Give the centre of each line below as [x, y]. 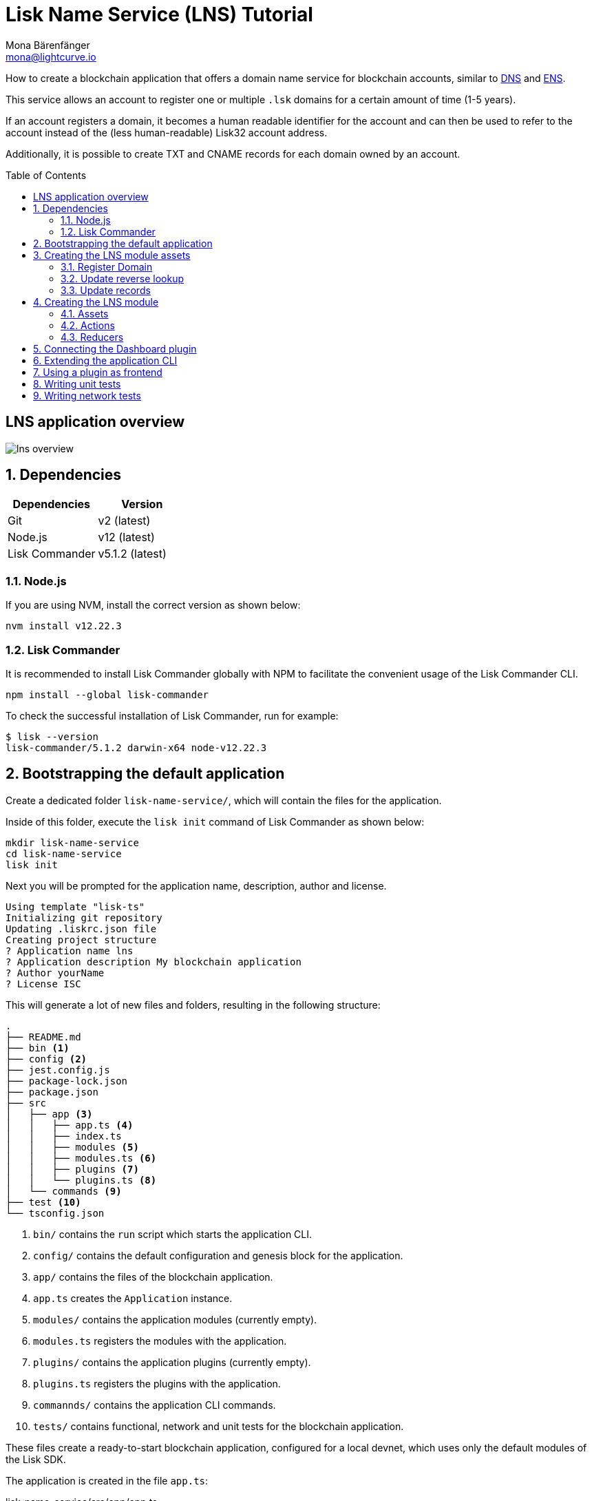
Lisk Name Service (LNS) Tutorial [159, 14]
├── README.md [43, 1037]
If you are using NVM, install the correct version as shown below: [153, 605]
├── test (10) [43, 1202]
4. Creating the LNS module [96, 302]
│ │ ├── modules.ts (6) [81, 1158]
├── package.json [52, 1092]
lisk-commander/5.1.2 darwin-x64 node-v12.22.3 [136, 747]
